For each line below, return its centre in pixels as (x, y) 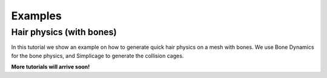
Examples (36, 16)
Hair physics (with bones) (64, 32)
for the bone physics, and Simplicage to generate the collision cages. (97, 56)
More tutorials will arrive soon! (51, 67)
